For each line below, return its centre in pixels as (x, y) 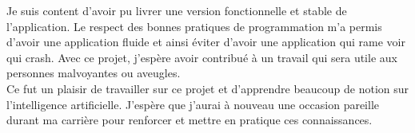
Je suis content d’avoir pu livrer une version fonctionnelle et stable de (177, 10)
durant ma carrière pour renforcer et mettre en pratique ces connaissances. (190, 120)
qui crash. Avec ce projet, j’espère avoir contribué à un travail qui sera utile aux (202, 57)
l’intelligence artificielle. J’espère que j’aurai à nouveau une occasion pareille (193, 104)
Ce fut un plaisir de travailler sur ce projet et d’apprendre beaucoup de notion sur (208, 88)
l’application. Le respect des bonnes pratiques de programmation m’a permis (194, 26)
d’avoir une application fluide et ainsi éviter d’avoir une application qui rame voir (206, 42)
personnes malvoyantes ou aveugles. (94, 73)
